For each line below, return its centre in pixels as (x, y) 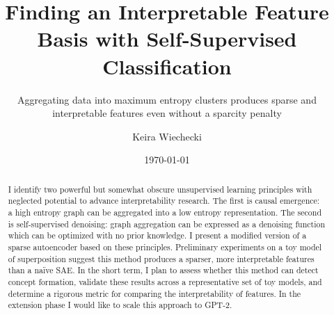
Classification (167, 66)
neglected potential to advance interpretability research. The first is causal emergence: (164, 201)
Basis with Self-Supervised (167, 39)
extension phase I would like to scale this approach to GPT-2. (120, 305)
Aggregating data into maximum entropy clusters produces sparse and (167, 99)
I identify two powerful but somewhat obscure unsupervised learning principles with (160, 189)
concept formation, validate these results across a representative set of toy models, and (165, 281)
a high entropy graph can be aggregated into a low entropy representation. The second (165, 212)
